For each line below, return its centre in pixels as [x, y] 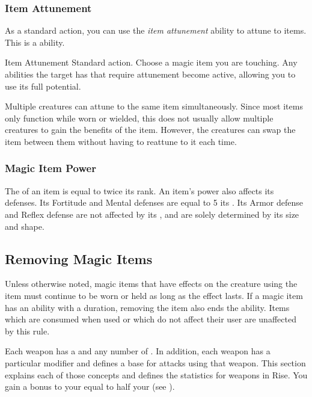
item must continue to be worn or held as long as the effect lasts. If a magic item [154, 295]
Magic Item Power [50, 168]
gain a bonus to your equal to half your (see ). [90, 386]
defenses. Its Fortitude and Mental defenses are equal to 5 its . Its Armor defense [154, 202]
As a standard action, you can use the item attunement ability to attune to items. [156, 30]
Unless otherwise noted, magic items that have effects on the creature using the [151, 284]
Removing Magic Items [79, 258]
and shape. [25, 226]
